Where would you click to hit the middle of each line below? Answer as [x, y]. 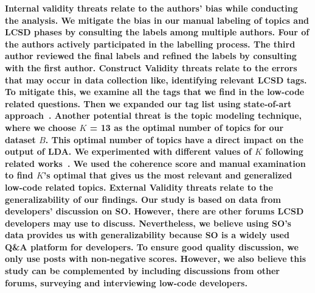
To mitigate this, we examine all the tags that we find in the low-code [155, 92]
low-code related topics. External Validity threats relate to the [139, 187]
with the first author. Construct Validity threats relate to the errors [151, 67]
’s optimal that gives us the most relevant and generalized [168, 175]
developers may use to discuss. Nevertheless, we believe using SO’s [148, 223]
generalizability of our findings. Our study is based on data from [143, 199]
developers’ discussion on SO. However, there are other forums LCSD [154, 211]
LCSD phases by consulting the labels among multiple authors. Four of [157, 32]
